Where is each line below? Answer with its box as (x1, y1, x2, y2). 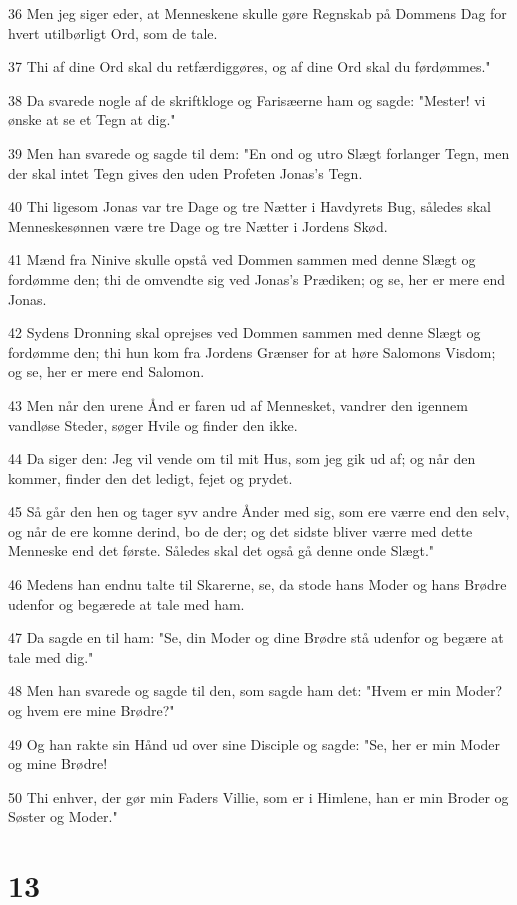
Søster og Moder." (8, 806, 118, 827)
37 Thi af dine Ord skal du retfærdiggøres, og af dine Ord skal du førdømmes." (8, 56, 491, 77)
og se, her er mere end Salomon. (8, 361, 205, 382)
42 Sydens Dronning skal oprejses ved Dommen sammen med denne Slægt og (8, 322, 481, 343)
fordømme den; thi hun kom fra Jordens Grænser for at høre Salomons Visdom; (8, 341, 496, 362)
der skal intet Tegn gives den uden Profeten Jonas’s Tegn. (8, 162, 363, 183)
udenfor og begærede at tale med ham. (8, 593, 245, 614)
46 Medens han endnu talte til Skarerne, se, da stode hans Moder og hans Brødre (8, 574, 507, 595)
